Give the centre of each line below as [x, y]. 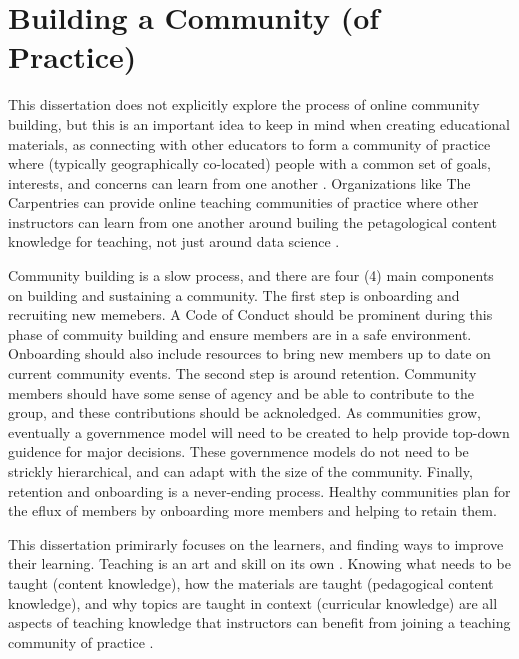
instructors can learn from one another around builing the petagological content [252, 221]
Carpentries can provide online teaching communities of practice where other [243, 202]
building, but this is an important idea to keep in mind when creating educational [259, 123]
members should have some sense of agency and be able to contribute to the [241, 392]
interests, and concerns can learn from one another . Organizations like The [239, 182]
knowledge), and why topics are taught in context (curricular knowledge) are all [253, 602]
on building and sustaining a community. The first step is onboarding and [234, 294]
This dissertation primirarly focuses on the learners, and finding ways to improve [256, 543]
